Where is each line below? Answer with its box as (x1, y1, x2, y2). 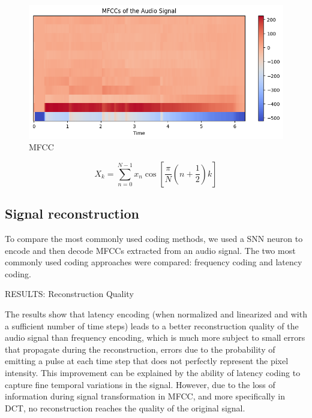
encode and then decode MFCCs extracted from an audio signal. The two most (5, 244, 296, 256)
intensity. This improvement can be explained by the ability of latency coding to (5, 366, 301, 378)
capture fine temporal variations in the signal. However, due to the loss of (5, 378, 275, 390)
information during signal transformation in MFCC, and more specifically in (5, 390, 285, 402)
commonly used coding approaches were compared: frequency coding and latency (5, 256, 302, 268)
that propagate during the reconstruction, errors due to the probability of (5, 343, 275, 355)
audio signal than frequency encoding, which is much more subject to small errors (5, 331, 305, 344)
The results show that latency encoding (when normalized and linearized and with (5, 308, 307, 320)
